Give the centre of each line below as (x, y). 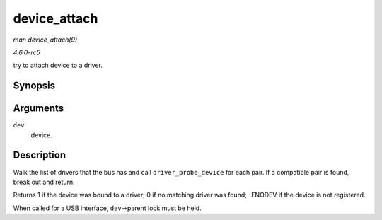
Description (40, 155)
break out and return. (44, 182)
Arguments (39, 109)
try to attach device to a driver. (58, 65)
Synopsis (34, 86)
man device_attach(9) (45, 40)
